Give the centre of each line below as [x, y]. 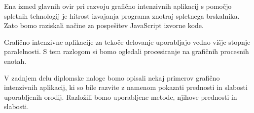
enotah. [15, 61]
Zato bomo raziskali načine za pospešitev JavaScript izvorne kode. [104, 25]
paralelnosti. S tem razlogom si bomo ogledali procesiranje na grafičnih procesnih [127, 51]
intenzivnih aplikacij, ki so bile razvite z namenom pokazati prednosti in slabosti [126, 87]
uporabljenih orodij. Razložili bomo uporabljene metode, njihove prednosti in [121, 97]
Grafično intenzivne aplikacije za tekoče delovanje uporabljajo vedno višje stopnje [127, 42]
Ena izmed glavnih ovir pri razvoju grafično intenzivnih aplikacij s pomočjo [118, 6]
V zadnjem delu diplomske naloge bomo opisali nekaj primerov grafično [112, 77]
